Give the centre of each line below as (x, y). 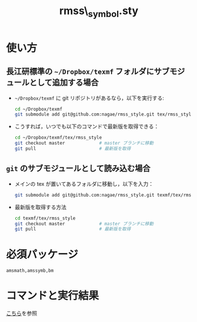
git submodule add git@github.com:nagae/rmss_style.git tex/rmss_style (104, 114)
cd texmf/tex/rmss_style (45, 218)
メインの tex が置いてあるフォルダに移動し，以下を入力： (84, 183)
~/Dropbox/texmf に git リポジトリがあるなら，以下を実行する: (89, 98)
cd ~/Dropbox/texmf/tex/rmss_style (58, 138)
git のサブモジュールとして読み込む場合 (79, 168)
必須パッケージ (42, 254)
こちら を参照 (21, 313)
